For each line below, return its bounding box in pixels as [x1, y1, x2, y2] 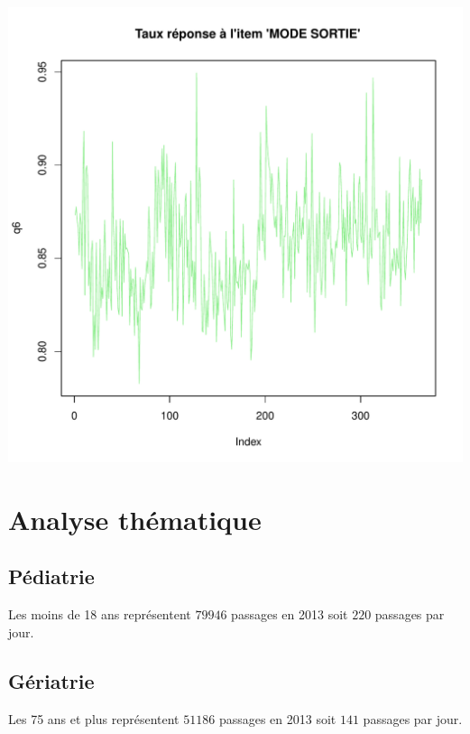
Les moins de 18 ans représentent [8, 605, 191, 624]
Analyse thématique [8, 500, 262, 537]
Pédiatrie [8, 562, 95, 590]
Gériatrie [8, 666, 95, 694]
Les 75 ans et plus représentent [8, 709, 180, 728]
